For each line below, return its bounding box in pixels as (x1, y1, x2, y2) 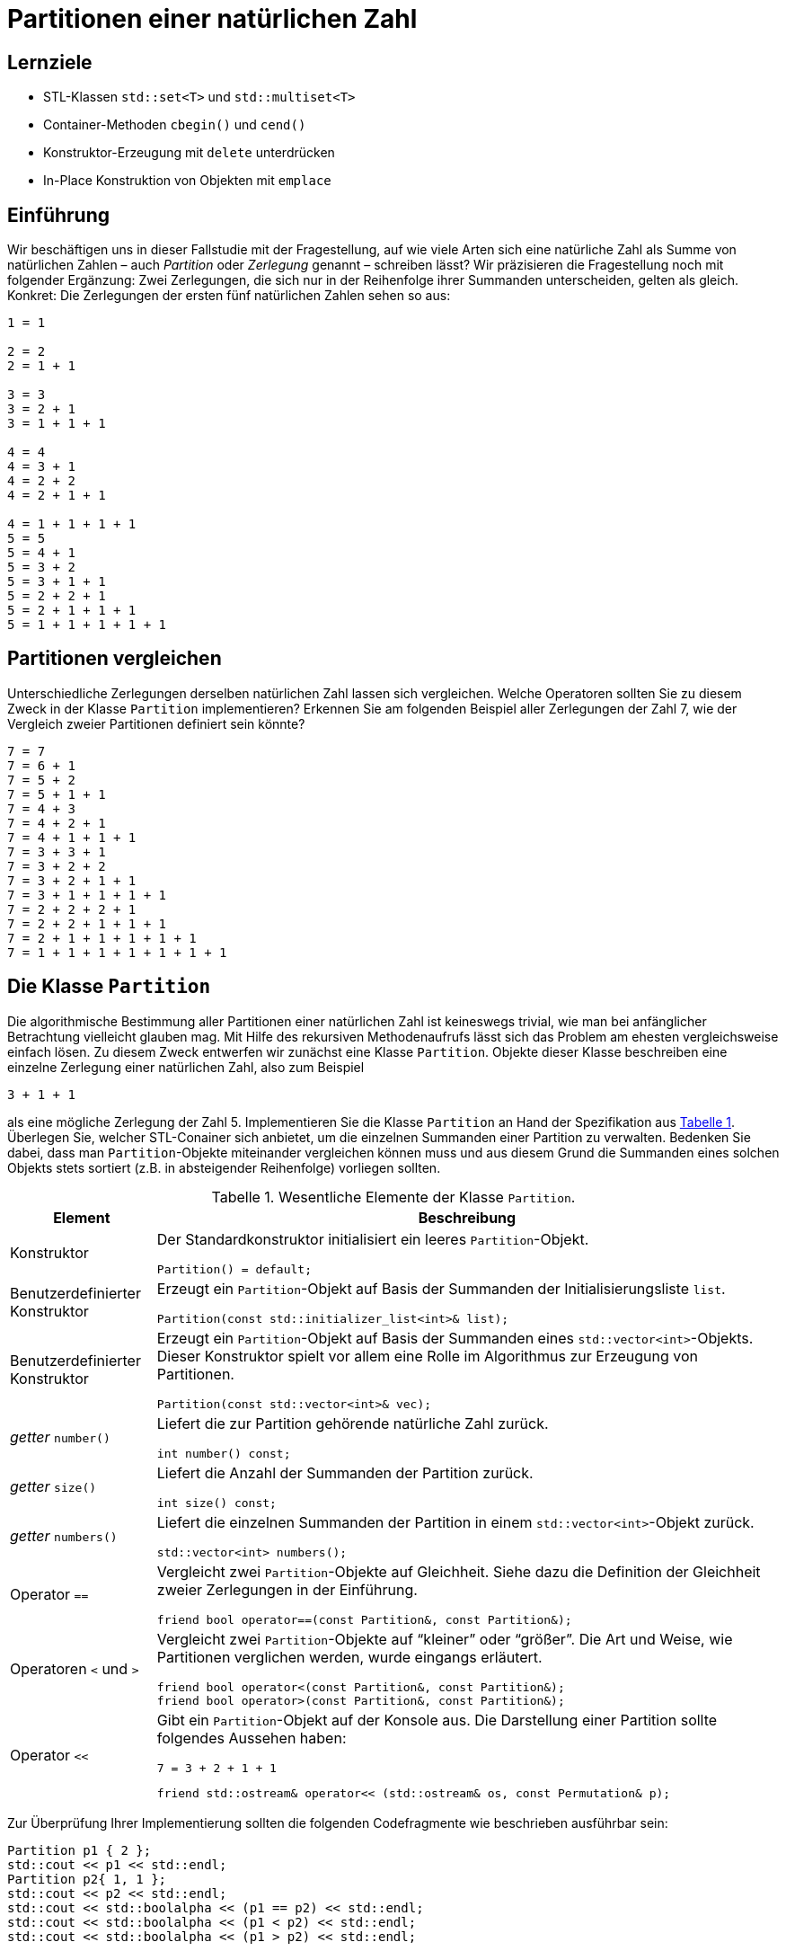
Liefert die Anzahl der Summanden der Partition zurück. (156, 1463, 534, 1482)
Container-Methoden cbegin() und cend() (43, 117, 306, 133)
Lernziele (7, 50, 93, 74)
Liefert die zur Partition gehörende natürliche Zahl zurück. (156, 1414, 549, 1432)
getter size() (10, 1477, 97, 1496)
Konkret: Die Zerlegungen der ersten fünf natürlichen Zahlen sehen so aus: (7, 288, 451, 304)
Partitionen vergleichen (7, 647, 222, 670)
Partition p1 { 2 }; (7, 1842, 152, 1858)
